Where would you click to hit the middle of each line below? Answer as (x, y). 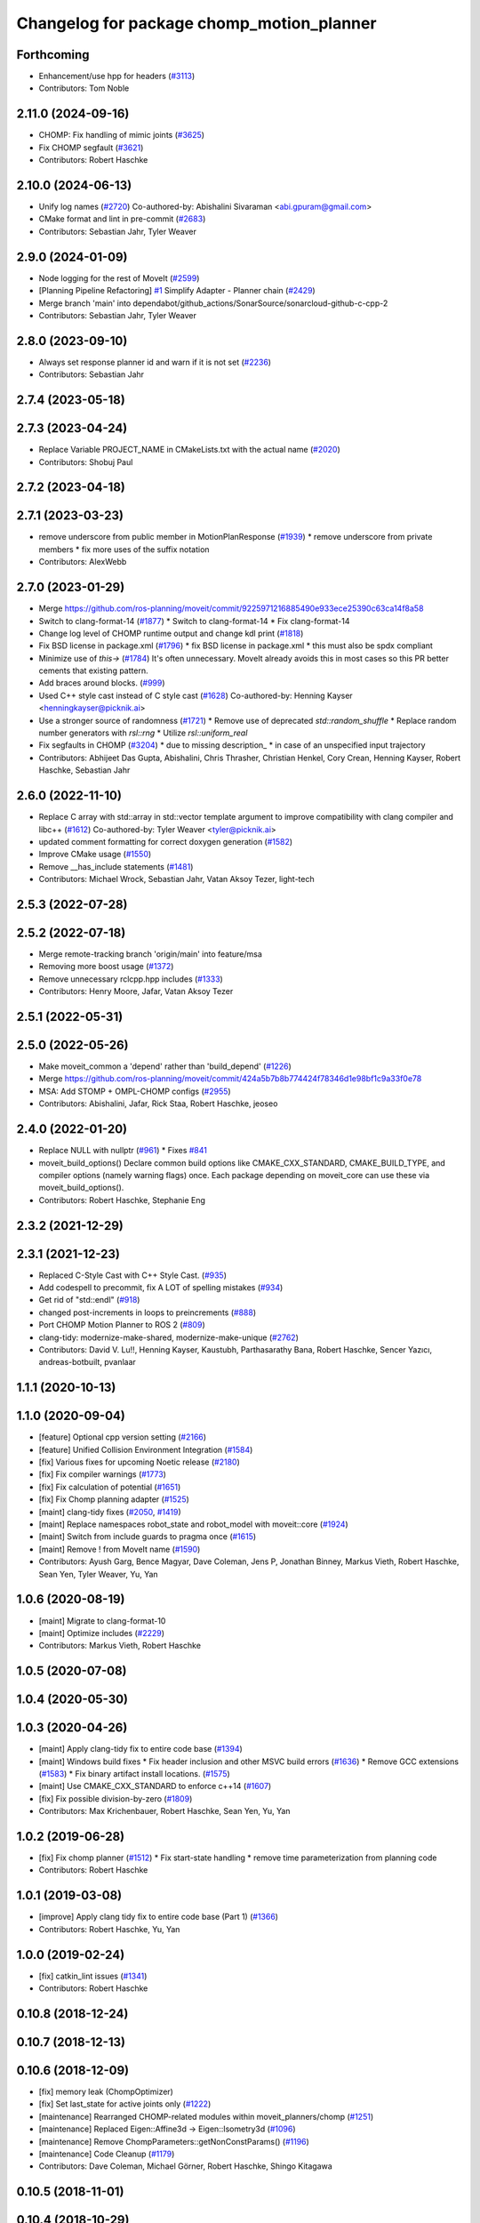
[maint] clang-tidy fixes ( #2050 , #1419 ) (110, 1512)
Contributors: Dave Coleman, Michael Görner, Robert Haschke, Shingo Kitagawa (185, 2166)
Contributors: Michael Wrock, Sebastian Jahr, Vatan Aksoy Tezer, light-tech (176, 879)
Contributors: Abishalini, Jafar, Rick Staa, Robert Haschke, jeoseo (158, 1103)
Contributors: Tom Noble (84, 88)
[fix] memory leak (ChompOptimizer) (106, 2091)
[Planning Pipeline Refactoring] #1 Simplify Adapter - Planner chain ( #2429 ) (177, 291)
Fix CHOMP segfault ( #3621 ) (91, 148)
